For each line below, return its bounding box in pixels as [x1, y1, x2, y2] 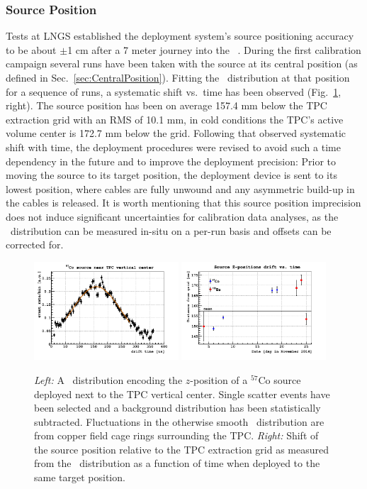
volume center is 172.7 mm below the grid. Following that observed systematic [6, 126, 346, 141]
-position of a [190, 372, 248, 387]
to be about [6, 42, 57, 57]
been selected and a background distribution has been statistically [34, 400, 321, 415]
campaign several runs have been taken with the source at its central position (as [6, 56, 358, 71]
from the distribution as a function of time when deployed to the [34, 456, 320, 471]
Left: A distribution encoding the [34, 372, 183, 387]
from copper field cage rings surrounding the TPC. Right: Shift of [34, 428, 319, 443]
